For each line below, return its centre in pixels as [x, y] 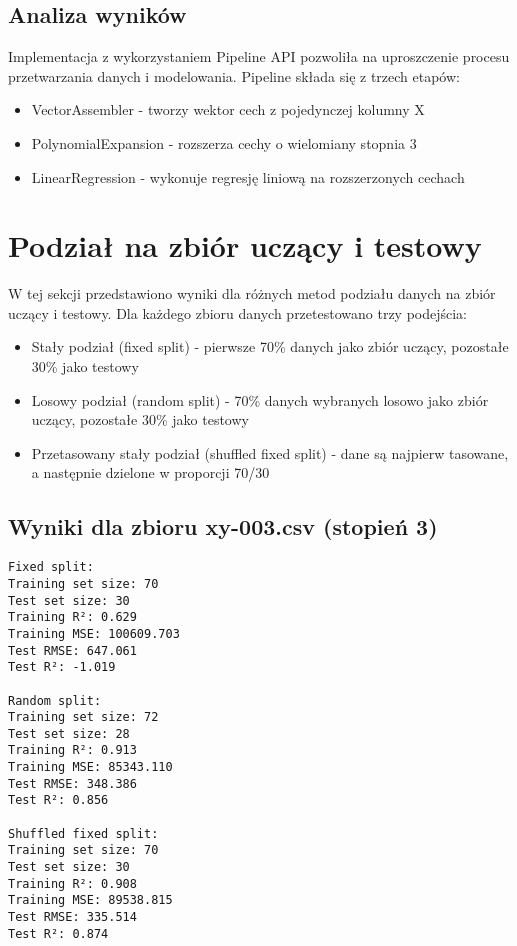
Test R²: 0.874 [58, 933]
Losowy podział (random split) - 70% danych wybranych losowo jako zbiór [260, 399]
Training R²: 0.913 [72, 750]
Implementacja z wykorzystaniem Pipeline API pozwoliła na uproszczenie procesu [259, 56]
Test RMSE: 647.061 [72, 650]
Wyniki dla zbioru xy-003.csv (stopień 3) [223, 526]
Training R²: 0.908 [72, 883]
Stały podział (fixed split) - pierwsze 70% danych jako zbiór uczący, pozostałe [270, 346]
